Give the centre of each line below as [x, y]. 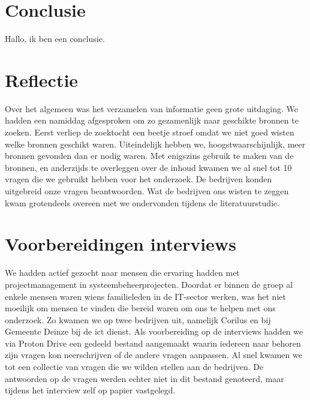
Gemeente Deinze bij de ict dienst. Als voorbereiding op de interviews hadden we [154, 331]
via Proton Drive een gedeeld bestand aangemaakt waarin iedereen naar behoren [153, 343]
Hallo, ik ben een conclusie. [55, 39]
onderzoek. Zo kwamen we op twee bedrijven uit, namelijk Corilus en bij [138, 319]
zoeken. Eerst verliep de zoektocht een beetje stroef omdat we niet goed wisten [150, 132]
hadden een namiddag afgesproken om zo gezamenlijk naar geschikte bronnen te [152, 120]
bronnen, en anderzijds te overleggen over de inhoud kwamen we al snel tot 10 [148, 167]
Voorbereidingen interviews [121, 244]
